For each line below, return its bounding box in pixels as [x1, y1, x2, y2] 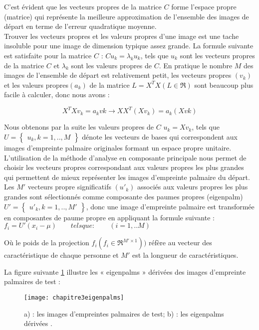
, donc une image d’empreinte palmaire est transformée [86, 201, 255, 211]
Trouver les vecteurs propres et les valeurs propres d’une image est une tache [4, 30, 239, 41]
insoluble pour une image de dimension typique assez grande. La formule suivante [4, 40, 254, 51]
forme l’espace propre [171, 1, 237, 11]
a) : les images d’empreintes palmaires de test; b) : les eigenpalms [24, 308, 224, 319]
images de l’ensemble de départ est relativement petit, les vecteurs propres [4, 70, 232, 80]
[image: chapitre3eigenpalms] [24, 294, 124, 301]
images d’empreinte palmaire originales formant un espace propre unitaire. [4, 143, 232, 153]
